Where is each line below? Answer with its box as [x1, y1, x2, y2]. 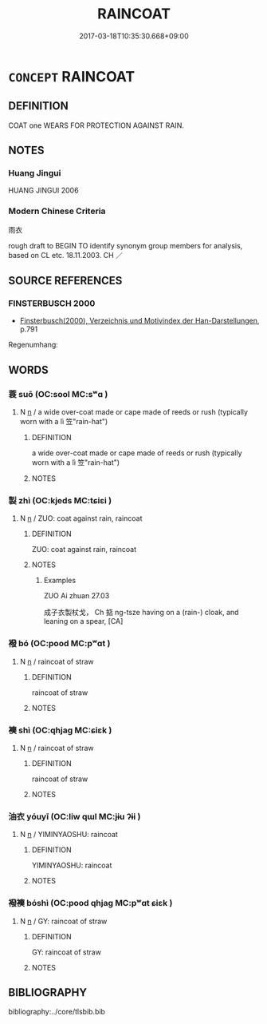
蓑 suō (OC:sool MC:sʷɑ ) [8, 388, 108, 399]
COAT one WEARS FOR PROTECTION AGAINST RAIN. [8, 121, 185, 130]
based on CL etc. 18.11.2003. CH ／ [8, 250, 124, 260]
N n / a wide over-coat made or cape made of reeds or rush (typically [19, 407, 249, 417]
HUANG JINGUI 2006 [8, 185, 79, 196]
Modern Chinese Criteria [8, 205, 106, 216]
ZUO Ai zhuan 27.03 [43, 591, 110, 601]
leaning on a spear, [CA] [43, 617, 124, 626]
